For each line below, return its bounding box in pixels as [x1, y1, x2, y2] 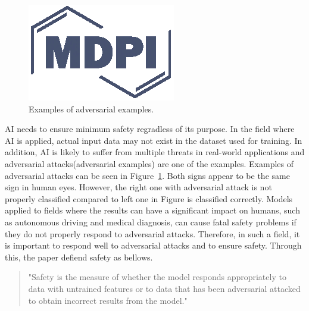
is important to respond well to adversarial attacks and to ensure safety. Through [5, 239, 302, 252]
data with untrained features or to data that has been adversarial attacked [28, 282, 301, 294]
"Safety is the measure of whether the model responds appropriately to [28, 271, 286, 283]
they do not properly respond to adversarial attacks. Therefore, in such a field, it [5, 227, 300, 240]
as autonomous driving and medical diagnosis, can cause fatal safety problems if [5, 215, 296, 228]
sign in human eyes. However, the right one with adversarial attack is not [5, 181, 272, 193]
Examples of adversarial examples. [29, 102, 154, 115]
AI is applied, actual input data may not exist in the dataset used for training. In [5, 134, 302, 146]
